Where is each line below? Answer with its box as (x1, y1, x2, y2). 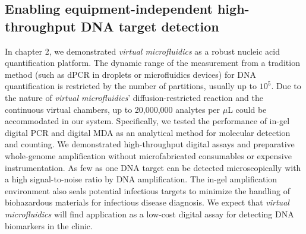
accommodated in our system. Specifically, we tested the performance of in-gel (5, 115, 290, 127)
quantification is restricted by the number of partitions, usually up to (5, 80, 257, 92)
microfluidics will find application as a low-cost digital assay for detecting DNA (5, 207, 294, 220)
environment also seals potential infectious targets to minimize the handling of (5, 184, 290, 197)
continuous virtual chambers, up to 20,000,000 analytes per (5, 103, 220, 115)
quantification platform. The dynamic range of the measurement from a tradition (5, 56, 300, 69)
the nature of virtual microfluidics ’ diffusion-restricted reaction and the (5, 91, 263, 103)
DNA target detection (81, 17, 219, 35)
